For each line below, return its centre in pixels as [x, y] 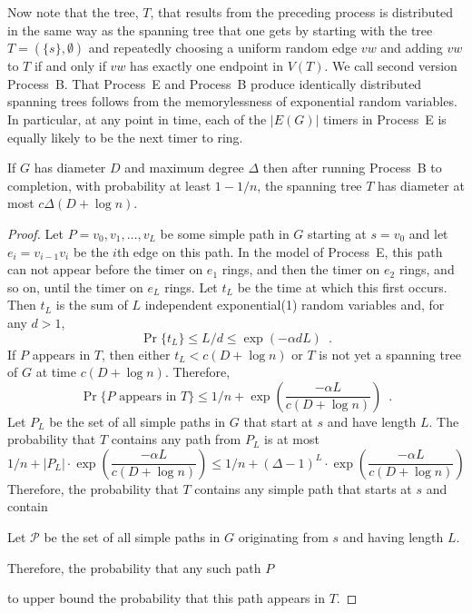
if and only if [70, 66]
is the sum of [92, 305]
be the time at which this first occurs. [342, 287]
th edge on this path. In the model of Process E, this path [280, 251]
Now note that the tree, [73, 12]
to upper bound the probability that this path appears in [166, 598]
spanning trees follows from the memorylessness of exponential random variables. [232, 101]
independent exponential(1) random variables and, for [295, 305]
